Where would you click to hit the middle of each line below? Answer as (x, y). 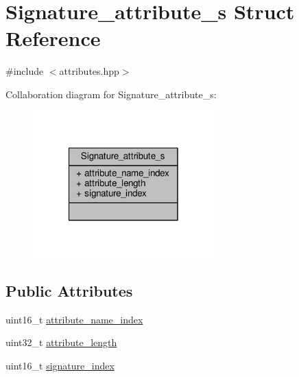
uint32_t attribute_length (61, 342)
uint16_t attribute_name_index (74, 319)
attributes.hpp (89, 71)
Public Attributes (69, 290)
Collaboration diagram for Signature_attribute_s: (111, 94)
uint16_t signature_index (60, 365)
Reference (53, 38)
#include (25, 71)
